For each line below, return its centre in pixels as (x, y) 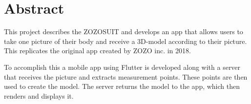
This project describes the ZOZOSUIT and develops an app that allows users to (124, 31)
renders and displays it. (39, 95)
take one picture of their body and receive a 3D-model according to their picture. (125, 41)
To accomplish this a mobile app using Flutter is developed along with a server (122, 67)
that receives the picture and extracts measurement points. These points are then (126, 76)
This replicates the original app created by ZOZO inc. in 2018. (97, 51)
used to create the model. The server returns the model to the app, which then (122, 86)
